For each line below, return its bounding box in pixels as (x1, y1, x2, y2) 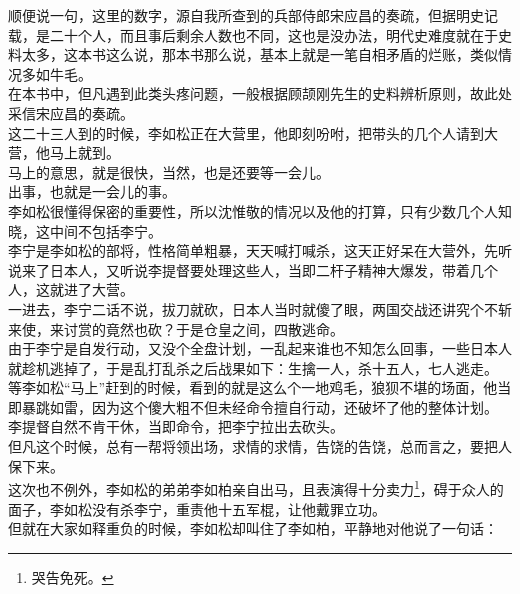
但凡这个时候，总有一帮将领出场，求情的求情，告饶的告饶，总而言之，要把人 (8, 436, 512, 457)
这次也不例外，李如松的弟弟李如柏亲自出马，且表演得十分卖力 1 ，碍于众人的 (8, 476, 504, 499)
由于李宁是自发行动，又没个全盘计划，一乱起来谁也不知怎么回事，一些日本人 (8, 338, 512, 359)
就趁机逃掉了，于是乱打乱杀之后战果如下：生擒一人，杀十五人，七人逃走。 (8, 357, 498, 378)
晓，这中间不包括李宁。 (8, 220, 162, 241)
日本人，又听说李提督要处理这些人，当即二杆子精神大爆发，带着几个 (49, 259, 498, 280)
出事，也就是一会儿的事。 (8, 181, 176, 202)
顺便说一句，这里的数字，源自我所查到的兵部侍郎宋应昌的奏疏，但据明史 (8, 5, 484, 25)
